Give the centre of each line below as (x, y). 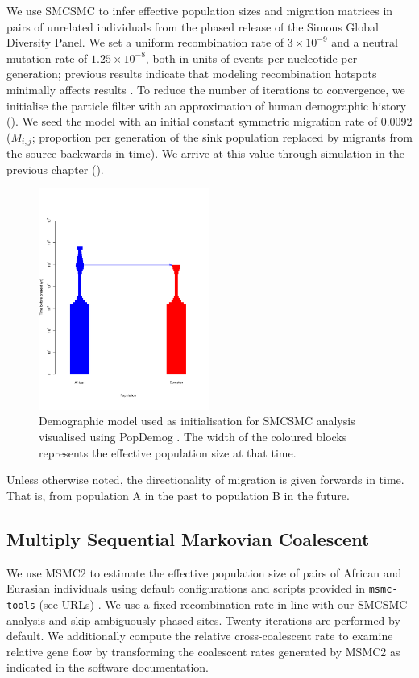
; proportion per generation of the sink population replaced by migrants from (222, 136)
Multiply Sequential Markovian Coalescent (188, 538)
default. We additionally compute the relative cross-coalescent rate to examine (200, 636)
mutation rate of (47, 58)
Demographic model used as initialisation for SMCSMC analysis (197, 421)
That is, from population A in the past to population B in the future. (178, 495)
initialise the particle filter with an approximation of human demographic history (207, 105)
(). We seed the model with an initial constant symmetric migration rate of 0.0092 (209, 121)
